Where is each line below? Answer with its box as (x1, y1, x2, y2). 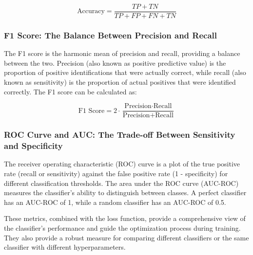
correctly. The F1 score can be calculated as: (4, 86, 137, 96)
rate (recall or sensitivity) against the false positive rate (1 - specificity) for (4, 168, 228, 179)
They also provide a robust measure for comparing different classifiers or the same (4, 232, 249, 242)
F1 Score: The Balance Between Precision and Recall (4, 29, 217, 41)
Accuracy (77, 8, 105, 15)
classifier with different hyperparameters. (4, 242, 126, 252)
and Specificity (4, 140, 63, 152)
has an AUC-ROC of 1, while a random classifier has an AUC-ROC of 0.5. (4, 197, 226, 207)
